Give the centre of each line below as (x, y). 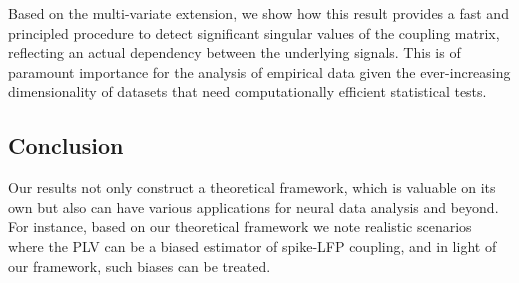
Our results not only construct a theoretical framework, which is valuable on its (252, 187)
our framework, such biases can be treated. (139, 265)
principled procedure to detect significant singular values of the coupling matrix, (254, 32)
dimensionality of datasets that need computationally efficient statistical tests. (247, 91)
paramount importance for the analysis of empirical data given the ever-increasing (259, 71)
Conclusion (66, 145)
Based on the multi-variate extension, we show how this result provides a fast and (258, 13)
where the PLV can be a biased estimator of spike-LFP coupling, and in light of (252, 245)
